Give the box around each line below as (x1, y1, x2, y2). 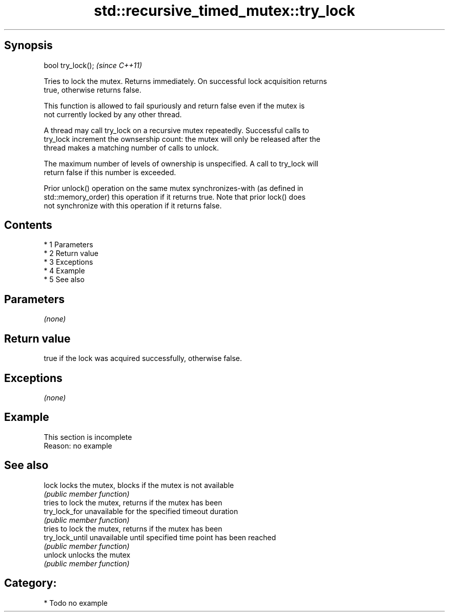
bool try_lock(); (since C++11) (44, 60, 142, 70)
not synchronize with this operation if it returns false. (44, 201, 222, 210)
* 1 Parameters (44, 240, 93, 249)
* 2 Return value (44, 249, 98, 258)
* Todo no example (44, 598, 108, 607)
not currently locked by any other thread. (44, 110, 182, 119)
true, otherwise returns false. (44, 85, 141, 94)
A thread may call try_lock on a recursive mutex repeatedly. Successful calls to (44, 125, 309, 135)
